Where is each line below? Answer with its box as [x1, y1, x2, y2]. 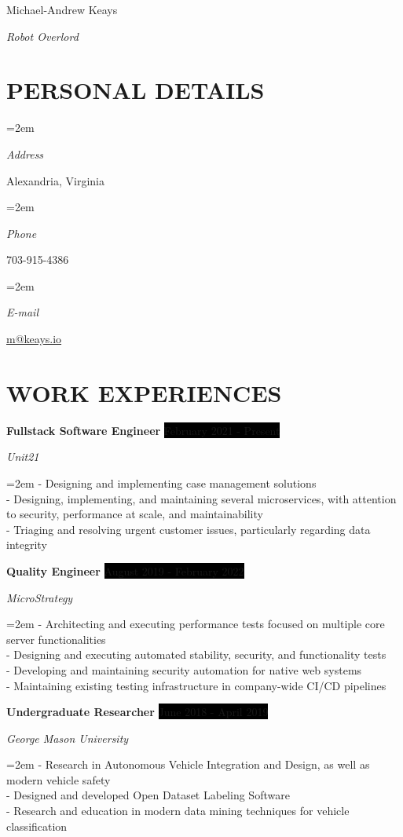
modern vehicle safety [6, 771, 111, 788]
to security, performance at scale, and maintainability [6, 506, 263, 522]
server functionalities [6, 630, 106, 647]
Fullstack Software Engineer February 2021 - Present [6, 422, 280, 438]
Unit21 [6, 448, 39, 465]
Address [6, 145, 44, 162]
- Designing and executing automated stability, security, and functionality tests [6, 646, 387, 663]
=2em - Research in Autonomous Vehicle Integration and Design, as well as [6, 756, 370, 773]
